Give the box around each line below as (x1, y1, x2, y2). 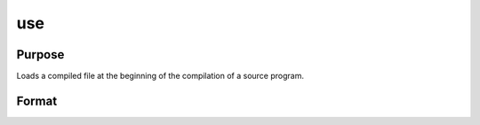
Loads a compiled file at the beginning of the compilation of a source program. (16, 71, 304, 82)
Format (16, 93, 58, 108)
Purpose (16, 47, 65, 62)
